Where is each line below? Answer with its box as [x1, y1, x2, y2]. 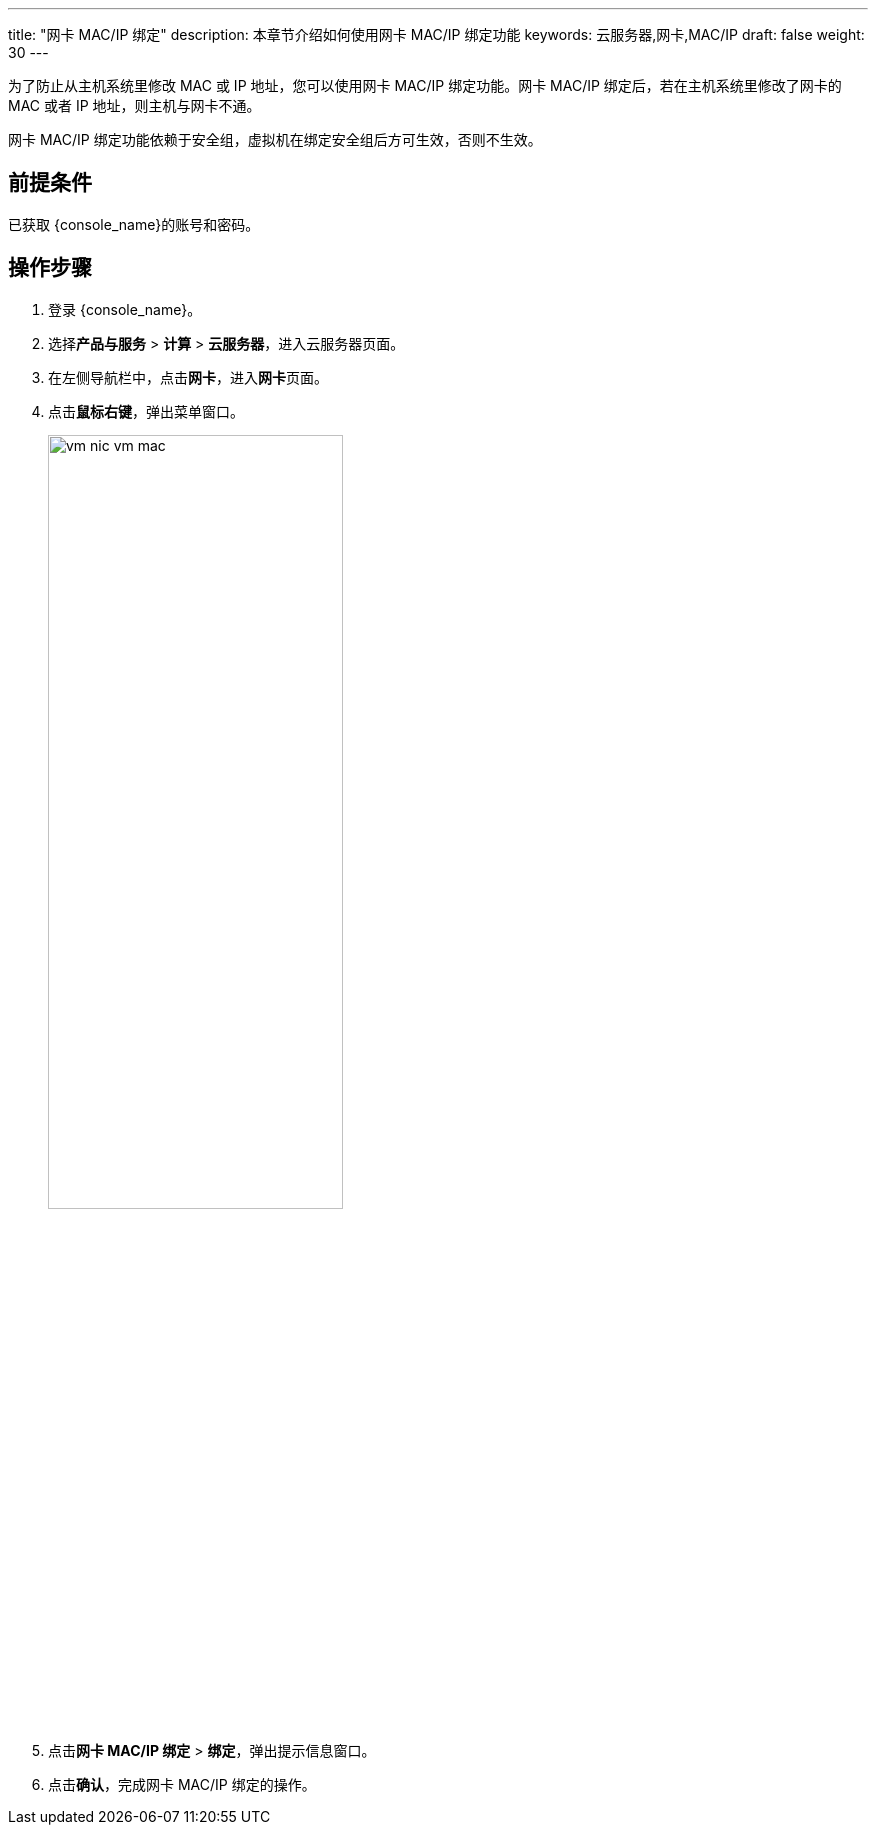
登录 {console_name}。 [48, 300, 202, 318]
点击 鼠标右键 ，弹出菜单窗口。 [48, 402, 244, 420]
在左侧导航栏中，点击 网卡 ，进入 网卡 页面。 [48, 368, 328, 386]
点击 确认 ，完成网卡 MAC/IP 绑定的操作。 [48, 1775, 316, 1793]
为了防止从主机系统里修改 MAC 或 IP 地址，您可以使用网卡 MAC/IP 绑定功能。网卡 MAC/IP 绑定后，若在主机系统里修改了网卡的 [8, 77, 842, 94]
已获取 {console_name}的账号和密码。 [8, 215, 260, 233]
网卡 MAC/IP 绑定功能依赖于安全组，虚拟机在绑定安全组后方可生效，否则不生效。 [8, 131, 542, 148]
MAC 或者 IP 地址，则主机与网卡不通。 [8, 97, 261, 114]
